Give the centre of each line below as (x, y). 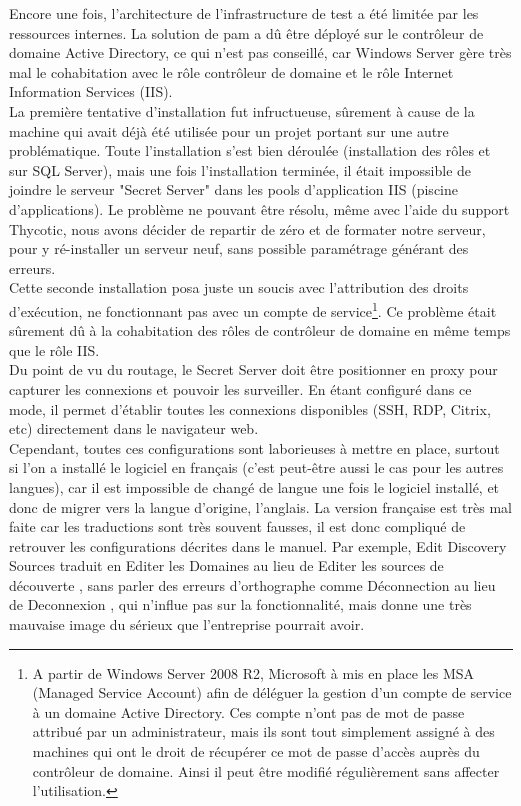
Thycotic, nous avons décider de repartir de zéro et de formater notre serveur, (247, 228)
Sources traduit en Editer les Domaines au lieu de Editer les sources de (226, 565)
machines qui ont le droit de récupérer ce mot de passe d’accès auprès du (256, 751)
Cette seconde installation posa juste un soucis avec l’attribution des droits (239, 287)
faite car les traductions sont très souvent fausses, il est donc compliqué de (237, 526)
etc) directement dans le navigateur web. (134, 428)
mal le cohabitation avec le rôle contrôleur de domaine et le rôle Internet (231, 71)
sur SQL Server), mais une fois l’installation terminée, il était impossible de (240, 169)
